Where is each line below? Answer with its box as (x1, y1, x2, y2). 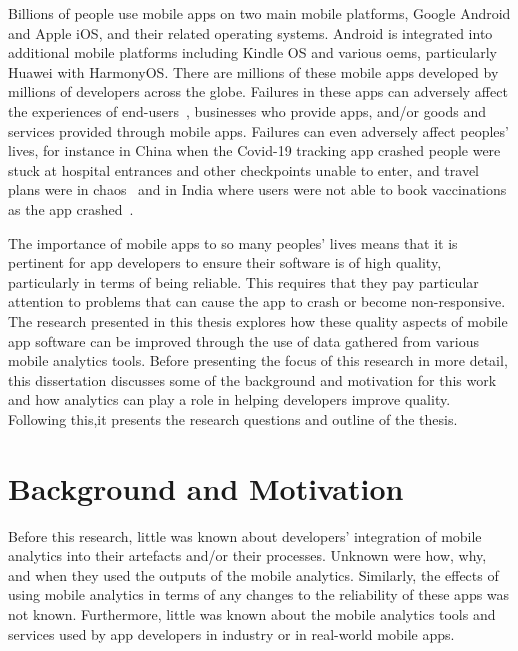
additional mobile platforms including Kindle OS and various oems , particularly (8, 42, 497, 63)
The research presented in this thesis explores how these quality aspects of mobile (8, 310, 508, 331)
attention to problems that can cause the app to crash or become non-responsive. (8, 291, 506, 312)
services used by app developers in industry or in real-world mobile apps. (8, 623, 455, 644)
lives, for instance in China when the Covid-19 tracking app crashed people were (8, 140, 501, 161)
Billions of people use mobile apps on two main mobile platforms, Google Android (8, 3, 511, 23)
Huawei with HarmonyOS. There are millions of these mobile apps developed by (8, 61, 499, 82)
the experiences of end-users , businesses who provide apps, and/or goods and (8, 100, 487, 121)
